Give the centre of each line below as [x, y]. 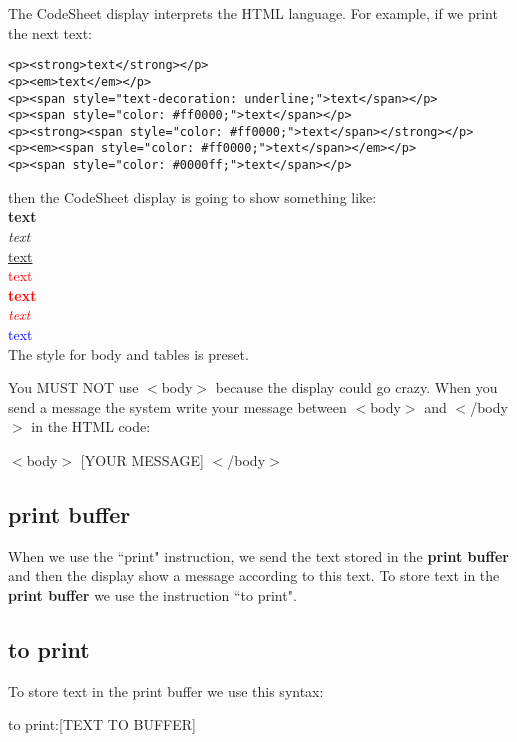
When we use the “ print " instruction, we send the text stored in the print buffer [258, 555]
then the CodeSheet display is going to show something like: [192, 196]
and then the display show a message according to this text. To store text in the [254, 575]
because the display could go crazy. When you [356, 387]
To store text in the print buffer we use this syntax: [166, 690]
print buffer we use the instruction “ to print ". [152, 594]
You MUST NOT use [73, 387]
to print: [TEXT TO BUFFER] [102, 724]
